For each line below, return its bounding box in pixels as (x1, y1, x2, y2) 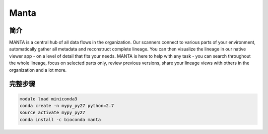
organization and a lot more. (9, 67, 67, 73)
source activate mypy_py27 (19, 110, 85, 116)
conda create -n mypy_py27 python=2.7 (19, 103, 114, 109)
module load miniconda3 (19, 96, 78, 101)
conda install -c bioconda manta (19, 117, 101, 122)
